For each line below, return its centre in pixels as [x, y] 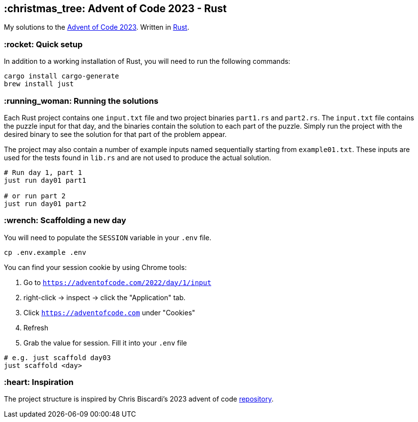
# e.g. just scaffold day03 [58, 357]
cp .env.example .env [45, 252]
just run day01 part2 [45, 203]
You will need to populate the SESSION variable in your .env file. [108, 237]
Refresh [36, 327]
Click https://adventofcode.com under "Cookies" [109, 312]
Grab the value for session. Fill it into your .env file [105, 343]
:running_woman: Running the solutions [81, 101]
